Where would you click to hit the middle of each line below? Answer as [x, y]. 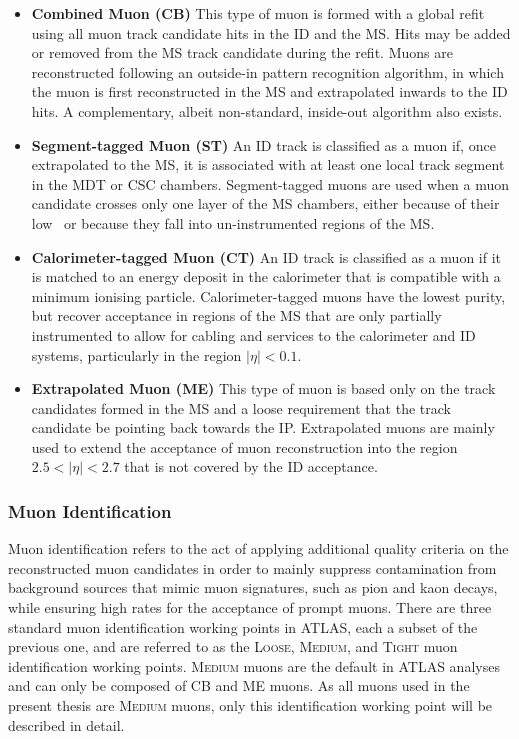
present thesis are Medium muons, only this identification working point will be [250, 705]
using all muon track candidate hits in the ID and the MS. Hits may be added [271, 32]
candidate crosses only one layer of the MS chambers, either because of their [265, 203]
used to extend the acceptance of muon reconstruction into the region [244, 446]
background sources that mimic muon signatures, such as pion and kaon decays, [253, 587]
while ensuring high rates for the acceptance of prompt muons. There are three [250, 607]
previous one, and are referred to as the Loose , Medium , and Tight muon [233, 646]
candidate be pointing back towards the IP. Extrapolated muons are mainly [263, 427]
